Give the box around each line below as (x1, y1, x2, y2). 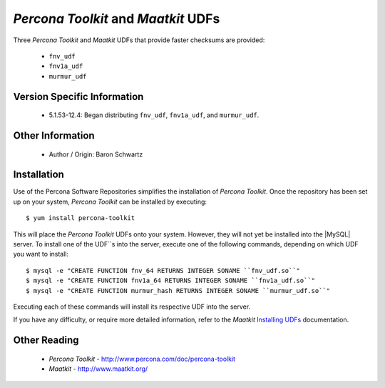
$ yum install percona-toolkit (26, 214, 135, 222)
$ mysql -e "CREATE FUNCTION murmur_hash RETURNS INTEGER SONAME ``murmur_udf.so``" (26, 287, 331, 294)
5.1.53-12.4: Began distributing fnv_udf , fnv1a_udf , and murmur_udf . (48, 111, 260, 119)
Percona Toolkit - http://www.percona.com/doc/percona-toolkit (48, 354, 235, 363)
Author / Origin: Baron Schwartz (48, 150, 143, 159)
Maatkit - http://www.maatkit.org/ (48, 364, 148, 373)
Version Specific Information (13, 90, 144, 103)
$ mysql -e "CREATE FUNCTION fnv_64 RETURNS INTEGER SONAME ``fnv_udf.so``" (26, 267, 301, 274)
